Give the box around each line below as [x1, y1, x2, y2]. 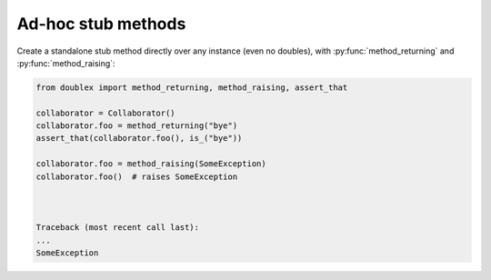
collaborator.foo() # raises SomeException [35, 171, 238, 182]
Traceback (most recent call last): [35, 223, 200, 233]
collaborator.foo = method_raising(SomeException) [35, 159, 267, 169]
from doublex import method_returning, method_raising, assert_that [35, 82, 348, 93]
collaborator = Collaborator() [35, 107, 176, 118]
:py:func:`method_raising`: [16, 57, 115, 68]
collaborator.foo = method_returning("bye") [35, 121, 238, 131]
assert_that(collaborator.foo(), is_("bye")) [35, 133, 243, 144]
